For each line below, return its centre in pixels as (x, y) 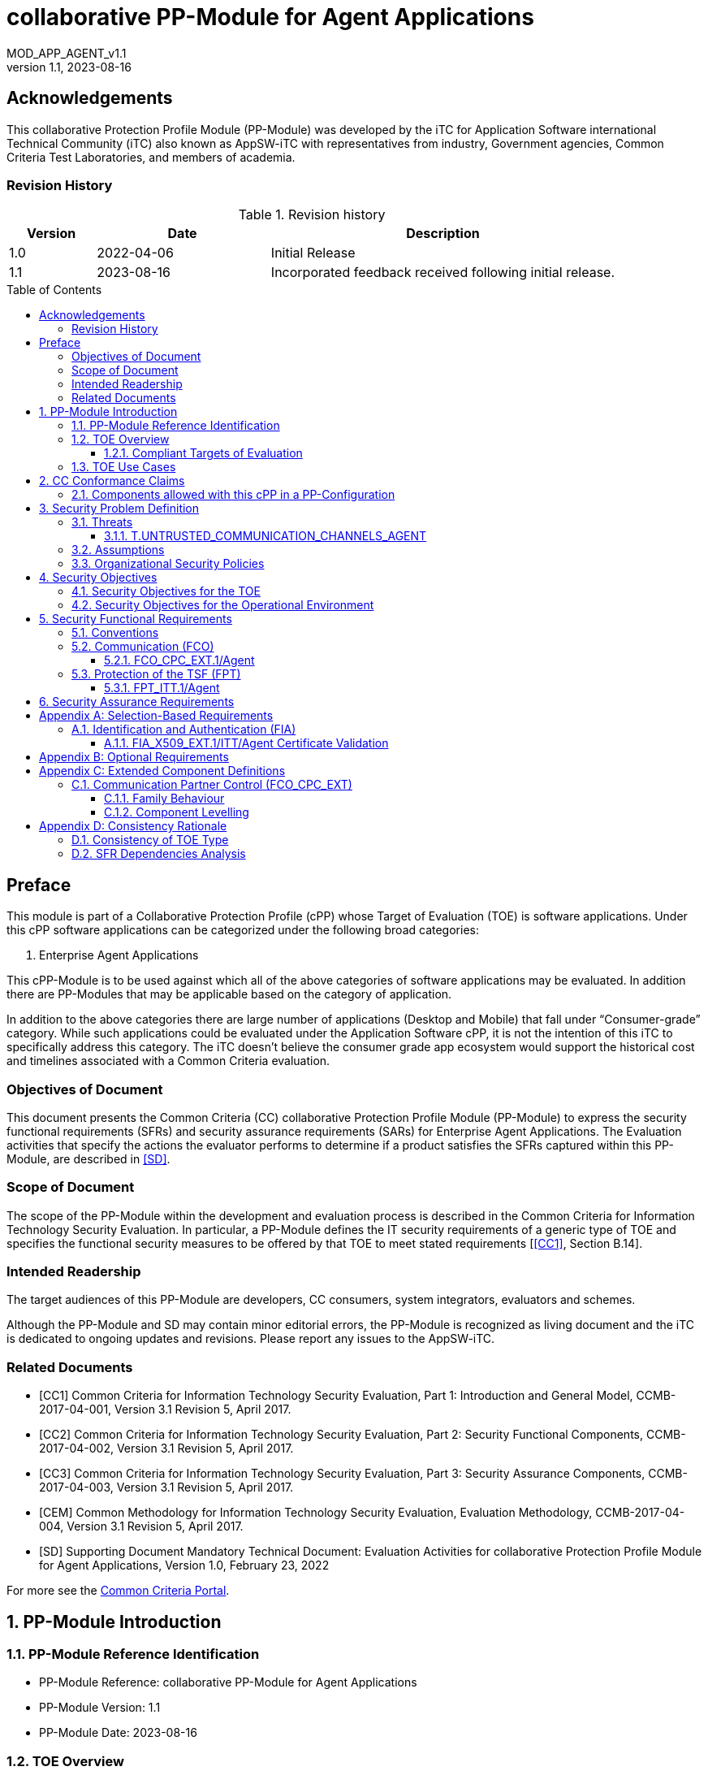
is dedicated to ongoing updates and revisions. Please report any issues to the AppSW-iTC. (251, 1339)
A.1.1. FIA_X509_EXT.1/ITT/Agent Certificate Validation (246, 743)
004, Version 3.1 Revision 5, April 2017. (141, 1526)
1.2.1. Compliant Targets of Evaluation (203, 453)
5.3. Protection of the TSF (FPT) (156, 674)
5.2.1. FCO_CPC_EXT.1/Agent (179, 660)
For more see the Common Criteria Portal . (118, 1591)
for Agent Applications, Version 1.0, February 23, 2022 (184, 1565)
